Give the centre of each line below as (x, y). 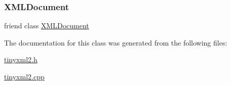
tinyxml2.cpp (24, 76)
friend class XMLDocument (47, 26)
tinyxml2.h (21, 59)
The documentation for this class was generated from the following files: (116, 42)
